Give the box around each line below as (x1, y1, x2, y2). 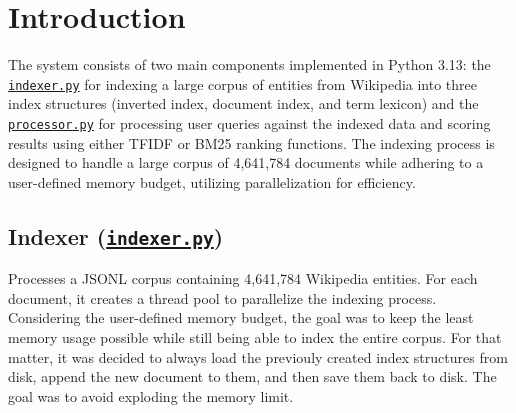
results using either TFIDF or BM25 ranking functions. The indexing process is (8, 132, 495, 153)
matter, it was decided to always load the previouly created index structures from (8, 346, 508, 367)
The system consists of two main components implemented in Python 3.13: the (8, 54, 491, 75)
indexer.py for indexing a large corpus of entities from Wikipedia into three (8, 73, 478, 94)
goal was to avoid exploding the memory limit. (8, 385, 294, 406)
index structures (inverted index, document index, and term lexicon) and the (8, 93, 479, 114)
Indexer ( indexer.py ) (8, 220, 224, 251)
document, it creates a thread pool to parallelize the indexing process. (8, 287, 437, 308)
